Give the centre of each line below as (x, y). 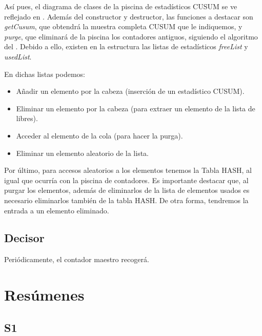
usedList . (18, 56)
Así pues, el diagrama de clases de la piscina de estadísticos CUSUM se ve (121, 6)
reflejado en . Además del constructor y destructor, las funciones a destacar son (129, 16)
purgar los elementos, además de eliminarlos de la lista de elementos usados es (127, 190)
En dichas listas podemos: (45, 74)
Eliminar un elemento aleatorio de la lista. (82, 153)
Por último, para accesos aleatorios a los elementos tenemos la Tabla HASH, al (128, 170)
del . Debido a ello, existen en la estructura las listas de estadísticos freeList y (126, 46)
